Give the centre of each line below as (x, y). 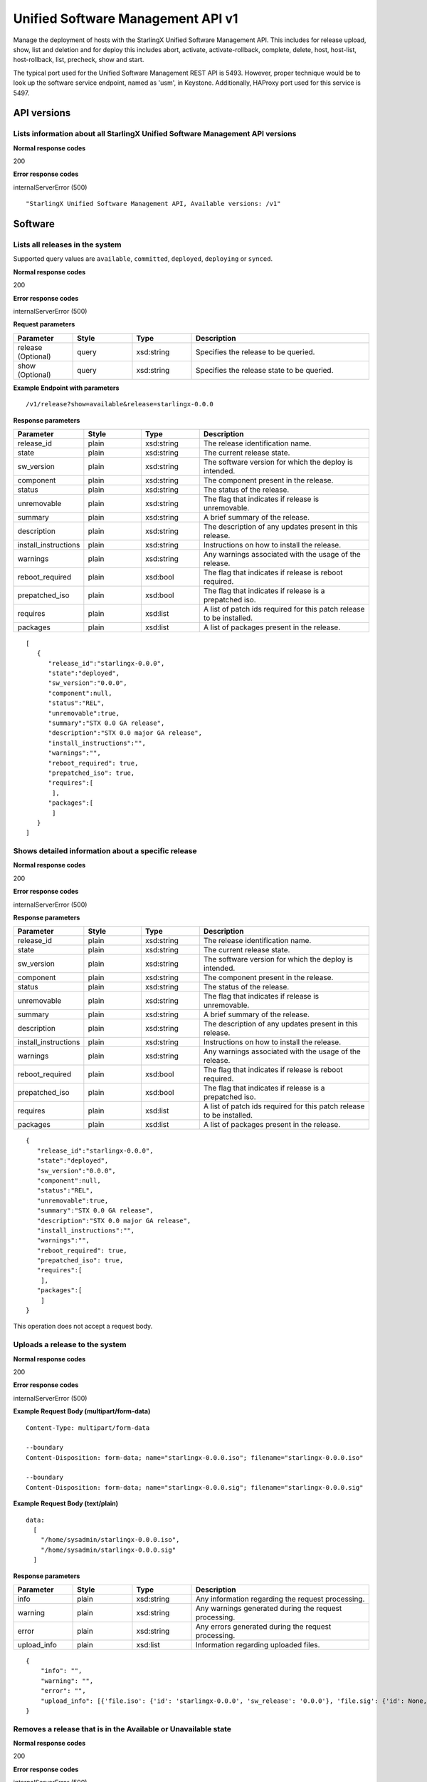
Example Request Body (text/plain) (66, 1503)
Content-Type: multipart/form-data (88, 1428)
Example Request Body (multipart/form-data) (82, 1411)
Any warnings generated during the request (269, 1608)
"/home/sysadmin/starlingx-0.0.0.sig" (108, 1550)
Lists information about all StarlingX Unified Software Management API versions (155, 134)
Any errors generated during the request (264, 1627)
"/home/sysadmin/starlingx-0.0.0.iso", (110, 1540)
